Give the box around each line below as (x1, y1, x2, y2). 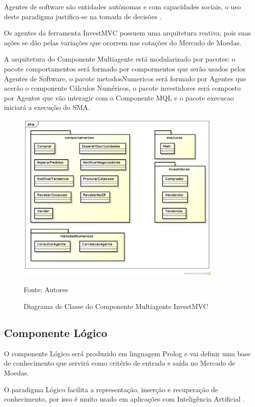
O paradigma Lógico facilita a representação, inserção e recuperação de (4, 384, 218, 394)
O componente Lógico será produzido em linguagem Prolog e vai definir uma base (4, 348, 251, 358)
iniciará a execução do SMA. (4, 102, 90, 112)
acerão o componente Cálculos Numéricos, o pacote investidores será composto (4, 83, 241, 93)
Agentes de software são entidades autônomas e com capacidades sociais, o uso (4, 1, 241, 11)
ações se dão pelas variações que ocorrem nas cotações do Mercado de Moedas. (4, 37, 242, 47)
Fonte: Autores (24, 284, 68, 295)
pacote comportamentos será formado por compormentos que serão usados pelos (4, 63, 246, 73)
